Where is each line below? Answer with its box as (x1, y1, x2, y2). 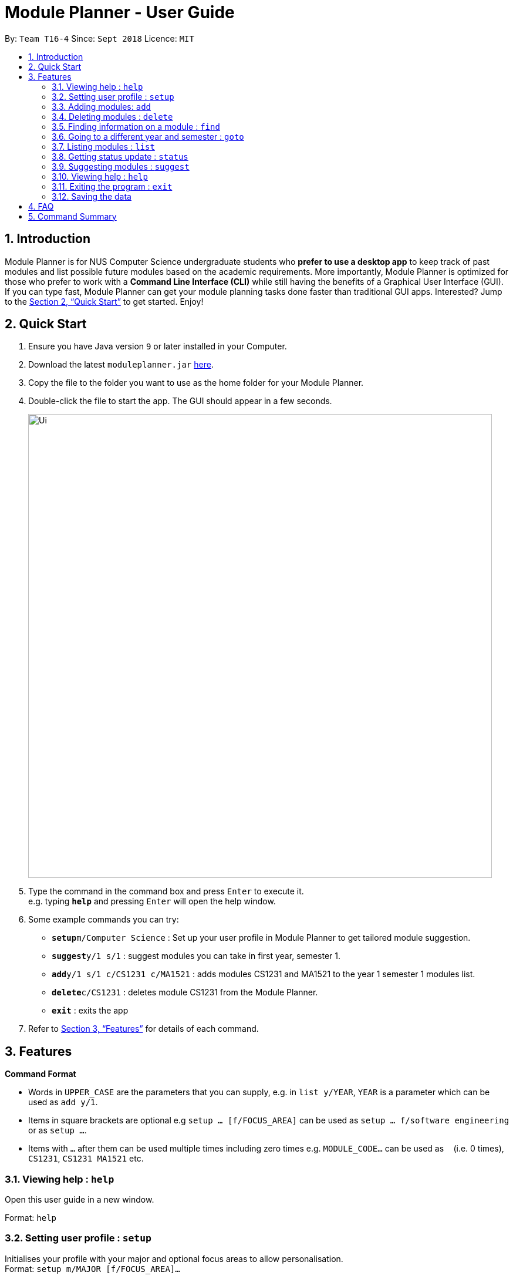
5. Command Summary (28, 211, 117, 221)
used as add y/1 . (28, 1097, 98, 1108)
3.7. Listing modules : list (52, 141, 155, 152)
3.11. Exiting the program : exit (52, 181, 173, 191)
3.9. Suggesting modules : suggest (52, 161, 190, 171)
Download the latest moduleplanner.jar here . (28, 359, 214, 370)
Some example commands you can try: (28, 914, 179, 925)
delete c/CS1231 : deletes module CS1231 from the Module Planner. (52, 987, 318, 998)
